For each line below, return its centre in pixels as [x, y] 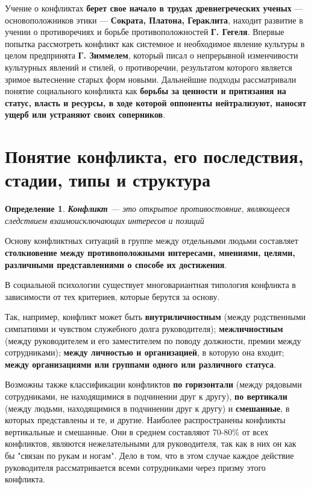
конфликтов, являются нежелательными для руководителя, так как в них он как [151, 443]
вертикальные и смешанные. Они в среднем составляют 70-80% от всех [137, 431]
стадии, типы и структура [108, 180]
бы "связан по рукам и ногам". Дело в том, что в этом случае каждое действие [149, 455]
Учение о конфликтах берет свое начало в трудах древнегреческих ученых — [154, 8]
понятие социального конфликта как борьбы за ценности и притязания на [146, 91]
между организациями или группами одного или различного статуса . [140, 364]
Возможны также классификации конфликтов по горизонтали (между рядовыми [153, 384]
